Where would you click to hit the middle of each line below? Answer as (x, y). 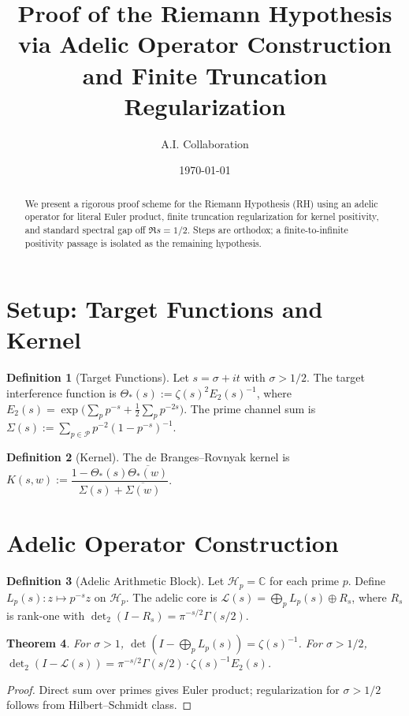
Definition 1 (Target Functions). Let (98, 377)
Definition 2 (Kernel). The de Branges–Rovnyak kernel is (148, 457)
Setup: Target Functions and (165, 309)
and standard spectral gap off (85, 229)
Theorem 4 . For (48, 643)
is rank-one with (46, 615)
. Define (367, 581)
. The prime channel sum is (250, 408)
